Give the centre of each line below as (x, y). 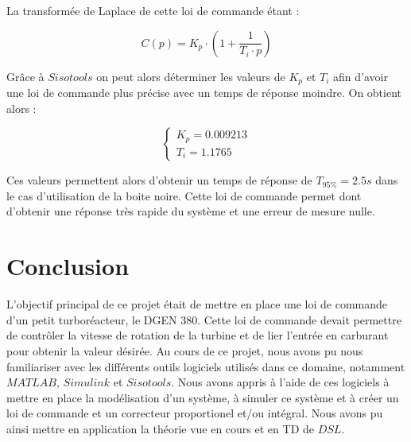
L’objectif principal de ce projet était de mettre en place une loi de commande (197, 304)
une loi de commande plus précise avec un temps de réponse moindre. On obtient (204, 93)
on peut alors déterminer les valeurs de (191, 76)
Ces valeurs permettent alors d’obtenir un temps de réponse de (159, 180)
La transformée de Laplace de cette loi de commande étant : (153, 10)
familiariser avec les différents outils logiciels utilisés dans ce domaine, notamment (206, 366)
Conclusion (68, 266)
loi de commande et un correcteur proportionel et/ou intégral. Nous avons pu (195, 413)
